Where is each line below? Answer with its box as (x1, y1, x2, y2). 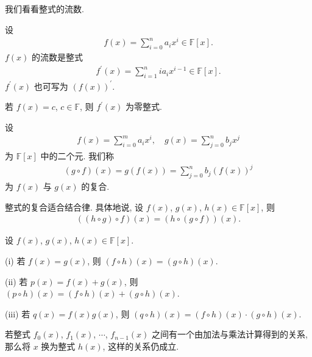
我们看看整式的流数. (5, 2, 84, 15)
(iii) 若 (5, 307, 30, 320)
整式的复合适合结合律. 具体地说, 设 (5, 200, 144, 213)
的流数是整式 (32, 51, 83, 63)
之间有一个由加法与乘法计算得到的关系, (151, 328, 308, 341)
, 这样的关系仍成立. (102, 339, 179, 352)
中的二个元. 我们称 (40, 150, 115, 162)
